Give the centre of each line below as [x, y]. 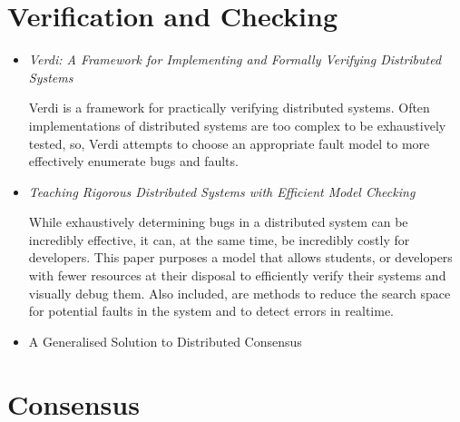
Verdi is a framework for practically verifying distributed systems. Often [229, 108]
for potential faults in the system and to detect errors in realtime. [211, 311]
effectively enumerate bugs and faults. [133, 161]
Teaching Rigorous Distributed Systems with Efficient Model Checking [222, 191]
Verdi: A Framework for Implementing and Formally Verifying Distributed [235, 59]
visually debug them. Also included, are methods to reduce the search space [240, 293]
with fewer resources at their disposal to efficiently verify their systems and [237, 275]
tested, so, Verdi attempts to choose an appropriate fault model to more [229, 143]
